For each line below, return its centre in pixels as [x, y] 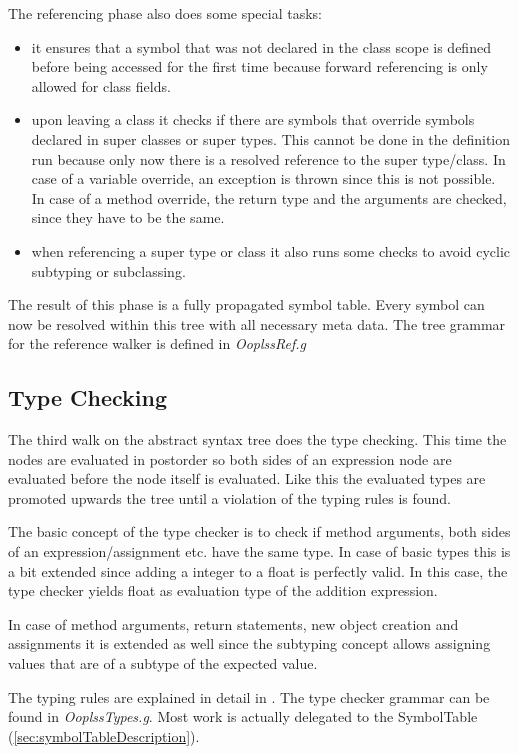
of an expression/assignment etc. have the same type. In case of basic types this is [259, 551]
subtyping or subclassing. [108, 270]
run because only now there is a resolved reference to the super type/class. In [268, 158]
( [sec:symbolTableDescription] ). [104, 735]
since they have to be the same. [128, 217]
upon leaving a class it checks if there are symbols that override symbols [253, 119]
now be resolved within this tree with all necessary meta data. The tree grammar [257, 323]
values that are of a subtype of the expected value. [163, 663]
